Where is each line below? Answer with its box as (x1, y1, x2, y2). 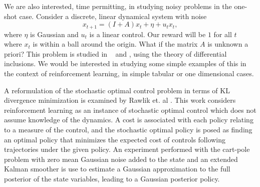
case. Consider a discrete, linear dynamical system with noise (19, 11, 207, 21)
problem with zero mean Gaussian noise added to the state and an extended (4, 153, 238, 164)
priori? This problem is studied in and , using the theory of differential (4, 48, 227, 59)
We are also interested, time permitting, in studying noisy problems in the (4, 1, 232, 11)
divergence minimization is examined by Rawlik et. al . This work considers (4, 95, 236, 105)
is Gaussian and (30, 29, 79, 39)
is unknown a (207, 39, 248, 49)
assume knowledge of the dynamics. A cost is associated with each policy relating (4, 114, 253, 125)
